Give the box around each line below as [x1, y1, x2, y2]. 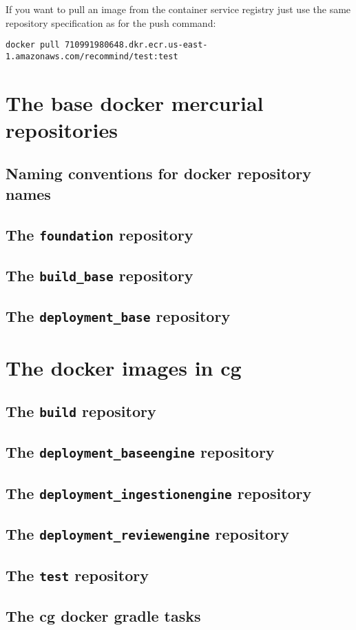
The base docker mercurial [6, 88, 264, 116]
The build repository [6, 400, 156, 422]
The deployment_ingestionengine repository [6, 482, 312, 503]
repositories [6, 115, 118, 143]
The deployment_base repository [6, 305, 231, 327]
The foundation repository [6, 223, 193, 245]
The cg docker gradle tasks [6, 604, 201, 626]
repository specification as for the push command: [6, 15, 216, 30]
